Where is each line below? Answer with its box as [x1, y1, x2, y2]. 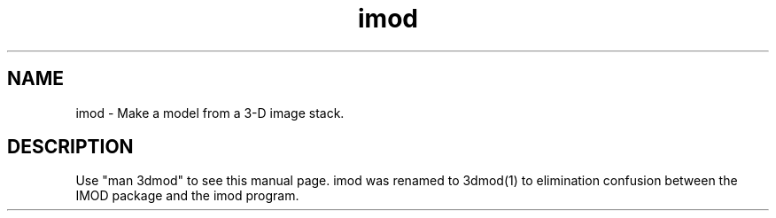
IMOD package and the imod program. [75, 188, 299, 204]
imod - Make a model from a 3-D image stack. [75, 105, 345, 121]
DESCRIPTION [7, 136, 134, 159]
